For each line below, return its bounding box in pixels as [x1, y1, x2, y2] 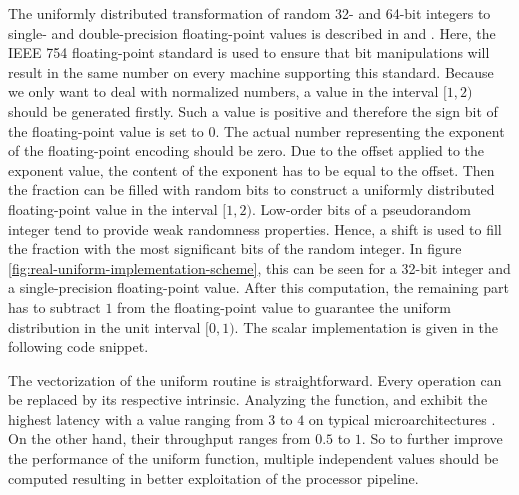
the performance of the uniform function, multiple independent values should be [8, 448, 499, 469]
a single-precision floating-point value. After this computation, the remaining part [8, 277, 509, 298]
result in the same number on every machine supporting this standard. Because [8, 61, 494, 82]
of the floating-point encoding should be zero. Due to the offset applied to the [8, 140, 485, 161]
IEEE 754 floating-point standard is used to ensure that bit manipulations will [8, 42, 490, 63]
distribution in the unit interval [8, 316, 201, 337]
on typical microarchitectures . [308, 408, 496, 429]
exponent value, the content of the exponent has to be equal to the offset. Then [8, 159, 495, 180]
